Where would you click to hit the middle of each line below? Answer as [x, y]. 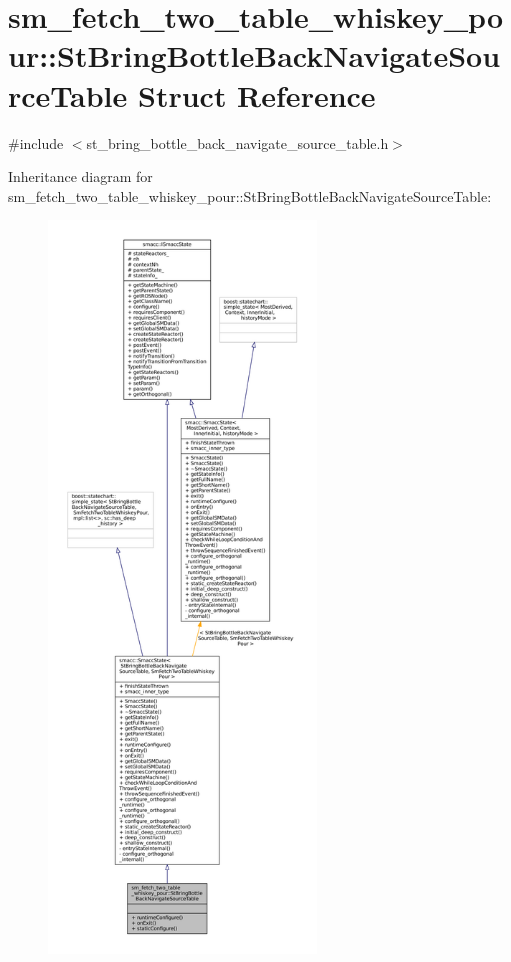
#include [36, 142]
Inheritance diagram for [80, 176]
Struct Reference [257, 94]
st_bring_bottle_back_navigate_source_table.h [237, 142]
